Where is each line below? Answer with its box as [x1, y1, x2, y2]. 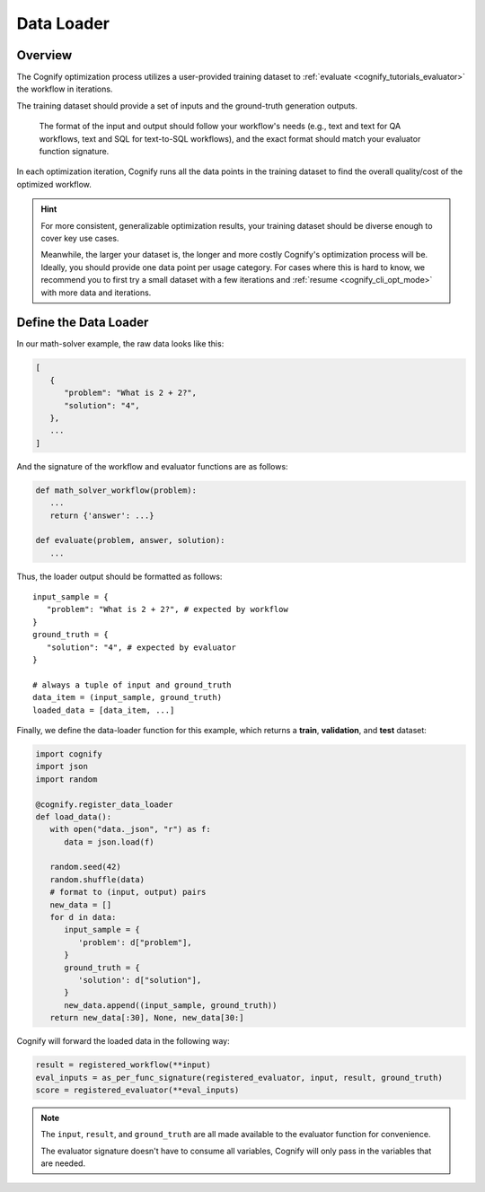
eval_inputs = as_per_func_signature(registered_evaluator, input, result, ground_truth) [35, 1073, 444, 1082]
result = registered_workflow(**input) [35, 1060, 211, 1070]
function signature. [39, 146, 110, 157]
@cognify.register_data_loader [35, 799, 174, 810]
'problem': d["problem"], [77, 937, 192, 947]
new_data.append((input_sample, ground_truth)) [64, 1000, 278, 1010]
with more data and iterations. [40, 287, 152, 298]
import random [35, 774, 98, 784]
